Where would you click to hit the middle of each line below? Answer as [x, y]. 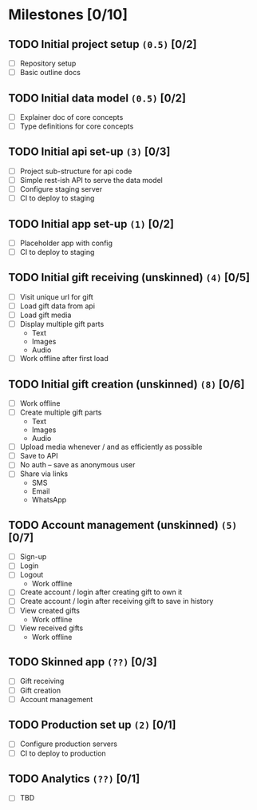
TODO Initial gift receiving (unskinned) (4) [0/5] [129, 278]
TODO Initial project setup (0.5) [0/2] [103, 44]
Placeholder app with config [66, 243]
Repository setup [48, 63]
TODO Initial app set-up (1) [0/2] [91, 224]
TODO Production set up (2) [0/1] [92, 725]
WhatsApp [49, 500]
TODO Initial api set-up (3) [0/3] [89, 152]
